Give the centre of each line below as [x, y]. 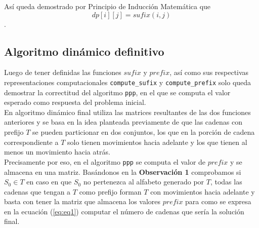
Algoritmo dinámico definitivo [84, 51]
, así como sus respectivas [209, 72]
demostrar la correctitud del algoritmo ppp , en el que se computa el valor [117, 92]
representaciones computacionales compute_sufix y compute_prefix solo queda [128, 82]
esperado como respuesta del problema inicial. [75, 102]
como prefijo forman [110, 191]
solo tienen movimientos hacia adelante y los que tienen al [157, 142]
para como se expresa [218, 201]
